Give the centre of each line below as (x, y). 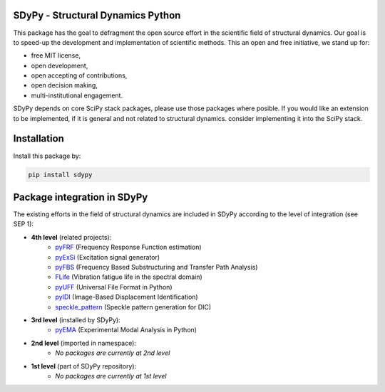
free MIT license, (56, 55)
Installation (38, 139)
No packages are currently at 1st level (111, 376)
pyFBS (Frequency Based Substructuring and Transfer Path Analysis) (156, 267)
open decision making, (64, 85)
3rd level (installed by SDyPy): (76, 319)
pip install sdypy (60, 175)
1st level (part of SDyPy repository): (84, 366)
